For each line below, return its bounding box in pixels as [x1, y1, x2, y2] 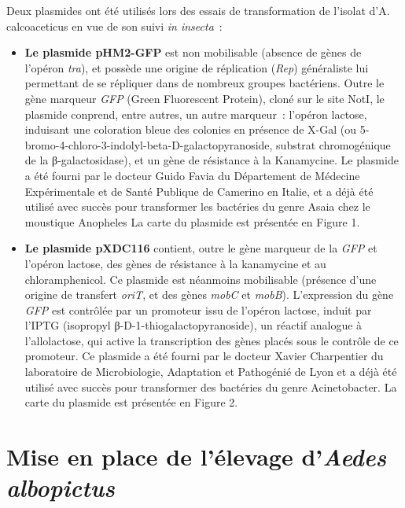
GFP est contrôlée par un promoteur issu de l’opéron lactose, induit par [24, 301, 372, 318]
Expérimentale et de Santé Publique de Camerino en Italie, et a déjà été [24, 182, 374, 199]
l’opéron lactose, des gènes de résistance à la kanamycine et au [24, 255, 326, 271]
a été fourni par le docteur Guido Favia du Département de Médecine [24, 167, 360, 183]
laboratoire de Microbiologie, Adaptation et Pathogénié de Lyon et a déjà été [24, 363, 397, 380]
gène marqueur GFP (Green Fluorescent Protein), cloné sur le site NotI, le [24, 90, 385, 106]
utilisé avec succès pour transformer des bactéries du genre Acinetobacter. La [24, 378, 397, 395]
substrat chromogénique [276, 136, 391, 153]
